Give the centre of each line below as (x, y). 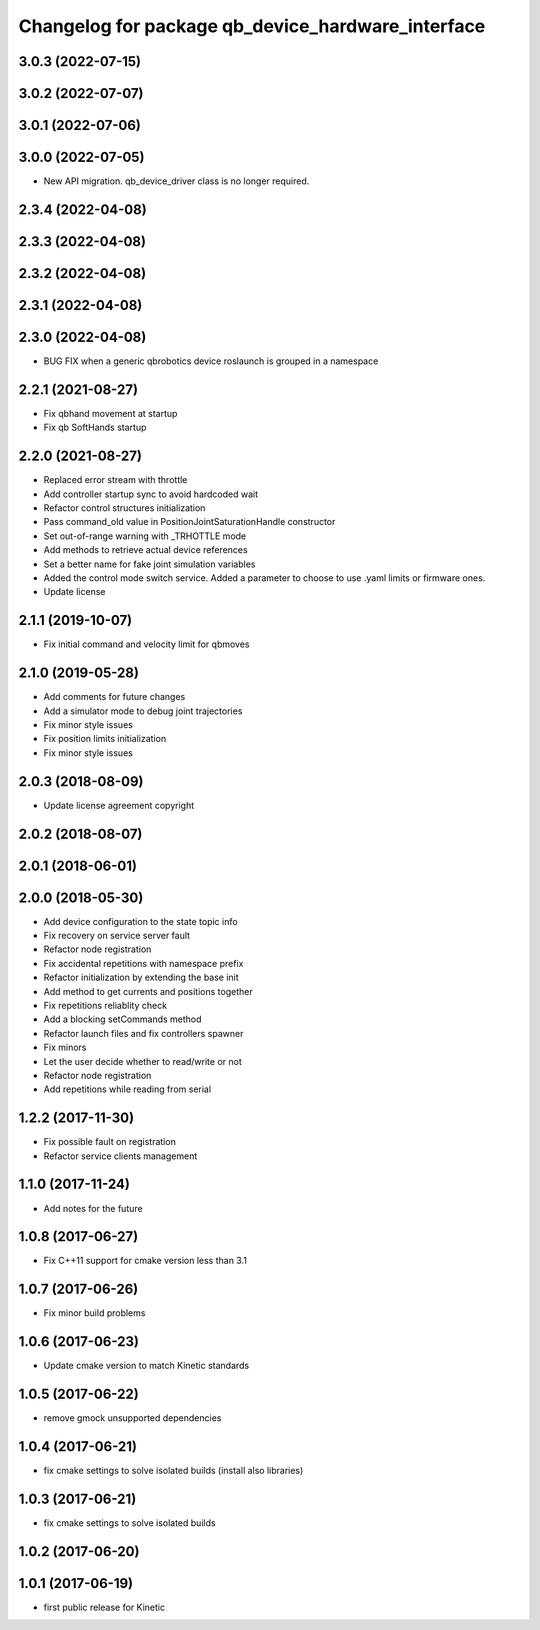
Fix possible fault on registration (110, 1142)
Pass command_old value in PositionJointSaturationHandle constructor (189, 522)
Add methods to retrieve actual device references (146, 550)
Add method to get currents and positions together (148, 991)
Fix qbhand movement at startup (110, 413)
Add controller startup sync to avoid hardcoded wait (151, 494)
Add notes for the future (93, 1208)
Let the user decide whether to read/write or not (142, 1061)
